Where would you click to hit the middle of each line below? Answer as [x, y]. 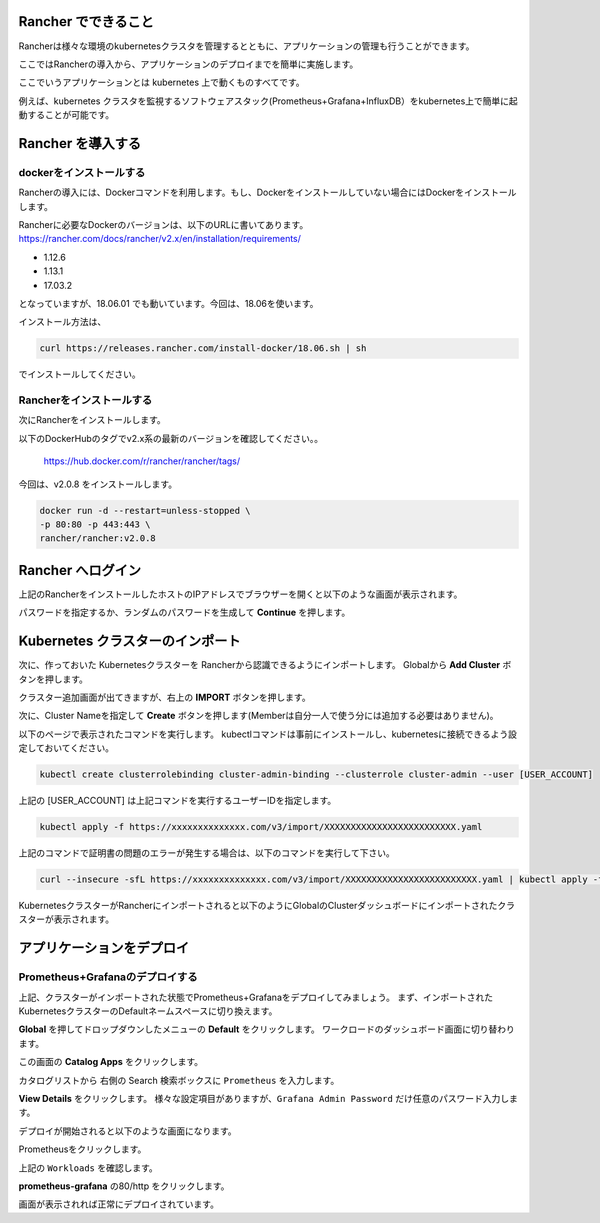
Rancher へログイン [80, 570]
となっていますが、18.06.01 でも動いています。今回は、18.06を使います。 [168, 303]
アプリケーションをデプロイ [104, 948]
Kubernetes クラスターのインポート [129, 641]
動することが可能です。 [66, 115]
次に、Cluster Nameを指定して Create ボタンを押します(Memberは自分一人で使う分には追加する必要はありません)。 [258, 716]
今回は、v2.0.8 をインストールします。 [98, 484]
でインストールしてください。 [79, 374]
